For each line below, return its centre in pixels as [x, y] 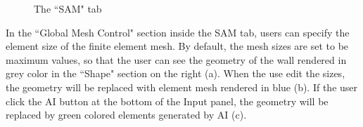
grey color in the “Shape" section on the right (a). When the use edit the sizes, [176, 73]
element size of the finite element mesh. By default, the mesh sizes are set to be [177, 46]
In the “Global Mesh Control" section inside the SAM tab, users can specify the [178, 32]
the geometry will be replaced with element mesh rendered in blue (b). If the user [182, 87]
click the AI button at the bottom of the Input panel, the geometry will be [167, 101]
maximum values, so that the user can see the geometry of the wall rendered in [176, 59]
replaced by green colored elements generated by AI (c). [126, 115]
